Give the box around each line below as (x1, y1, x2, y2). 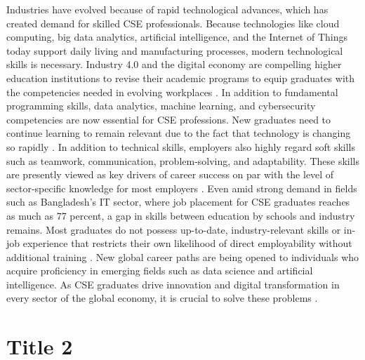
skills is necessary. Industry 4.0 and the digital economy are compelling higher (6, 57, 342, 72)
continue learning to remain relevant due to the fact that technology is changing (6, 126, 351, 140)
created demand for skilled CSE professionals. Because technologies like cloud (6, 15, 340, 30)
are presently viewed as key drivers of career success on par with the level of (6, 167, 334, 182)
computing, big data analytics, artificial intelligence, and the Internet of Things (6, 29, 347, 44)
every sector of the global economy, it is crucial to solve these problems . (6, 291, 318, 305)
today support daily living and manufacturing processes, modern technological (6, 43, 343, 58)
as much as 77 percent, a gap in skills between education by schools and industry (6, 208, 355, 222)
